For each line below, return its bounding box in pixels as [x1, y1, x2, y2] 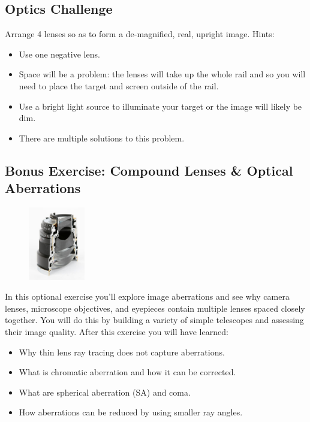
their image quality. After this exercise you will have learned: [5, 325, 228, 337]
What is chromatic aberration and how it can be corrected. [19, 366, 236, 378]
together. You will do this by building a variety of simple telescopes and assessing [5, 314, 304, 326]
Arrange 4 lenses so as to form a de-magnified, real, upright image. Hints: [5, 28, 275, 40]
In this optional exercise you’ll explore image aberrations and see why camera [5, 290, 290, 303]
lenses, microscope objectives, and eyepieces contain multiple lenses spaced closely [5, 302, 305, 314]
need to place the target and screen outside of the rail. [19, 79, 219, 92]
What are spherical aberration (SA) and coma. [19, 385, 191, 398]
